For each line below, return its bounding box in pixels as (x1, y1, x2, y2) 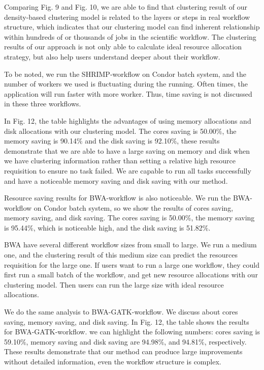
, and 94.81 (164, 336, 199, 347)
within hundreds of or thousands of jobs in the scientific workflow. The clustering (4, 31, 256, 42)
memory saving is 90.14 (4, 135, 77, 146)
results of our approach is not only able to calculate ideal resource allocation (4, 41, 242, 52)
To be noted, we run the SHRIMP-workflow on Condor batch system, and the (4, 68, 247, 79)
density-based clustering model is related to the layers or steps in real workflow (4, 11, 250, 22)
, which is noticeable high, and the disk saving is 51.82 (33, 222, 203, 233)
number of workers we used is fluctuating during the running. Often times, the (4, 78, 248, 89)
